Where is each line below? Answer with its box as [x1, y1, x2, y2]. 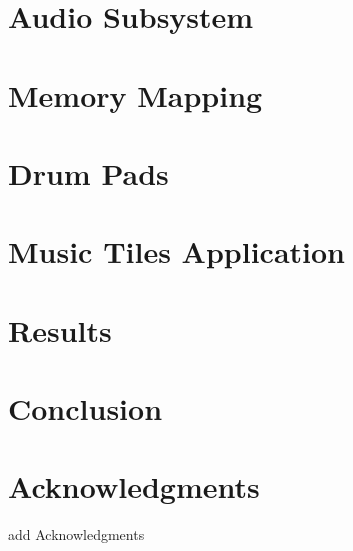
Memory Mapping [8, 74, 263, 115]
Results [8, 309, 112, 350]
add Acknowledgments [8, 524, 145, 545]
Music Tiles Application [8, 231, 345, 272]
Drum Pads [8, 152, 169, 193]
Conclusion [8, 388, 163, 429]
